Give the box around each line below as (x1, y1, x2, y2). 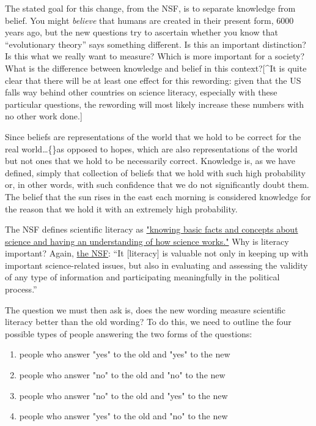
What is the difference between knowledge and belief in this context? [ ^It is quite (5, 61, 307, 74)
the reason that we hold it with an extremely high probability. (5, 202, 238, 215)
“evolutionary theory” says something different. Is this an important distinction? (5, 37, 306, 50)
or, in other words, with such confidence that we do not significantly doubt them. (5, 178, 309, 191)
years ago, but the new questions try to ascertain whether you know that (5, 26, 278, 39)
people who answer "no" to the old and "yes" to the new (19, 389, 228, 402)
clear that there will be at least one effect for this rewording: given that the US (5, 73, 301, 86)
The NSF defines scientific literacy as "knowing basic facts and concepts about (5, 223, 298, 236)
